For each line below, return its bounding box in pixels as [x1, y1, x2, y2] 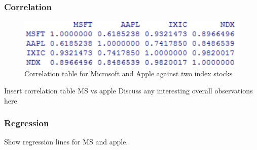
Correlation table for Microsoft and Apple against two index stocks [24, 68, 233, 79]
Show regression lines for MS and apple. [4, 136, 128, 147]
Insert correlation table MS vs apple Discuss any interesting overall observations [4, 85, 253, 95]
